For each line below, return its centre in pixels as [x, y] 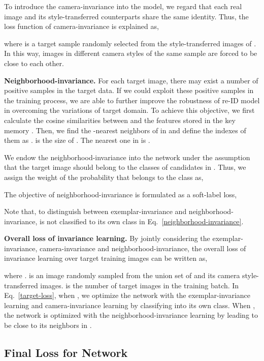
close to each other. [34, 63]
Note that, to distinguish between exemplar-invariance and [95, 211]
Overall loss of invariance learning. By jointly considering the [107, 238]
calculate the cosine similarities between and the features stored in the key [120, 120]
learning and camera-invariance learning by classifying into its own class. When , [130, 305]
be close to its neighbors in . [48, 325]
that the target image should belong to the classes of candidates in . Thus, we [125, 167]
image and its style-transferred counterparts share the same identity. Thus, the [126, 16]
